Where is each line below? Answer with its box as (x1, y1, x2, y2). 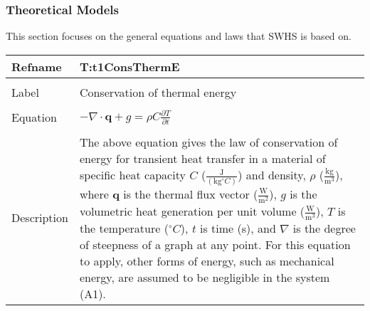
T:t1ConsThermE (79, 58, 180, 75)
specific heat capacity (79, 166, 186, 183)
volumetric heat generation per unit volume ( (79, 202, 305, 219)
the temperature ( (79, 220, 169, 237)
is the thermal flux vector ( (123, 185, 258, 202)
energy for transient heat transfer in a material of (79, 149, 326, 167)
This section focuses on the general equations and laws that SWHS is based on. (6, 28, 351, 43)
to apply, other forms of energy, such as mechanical (79, 253, 334, 270)
